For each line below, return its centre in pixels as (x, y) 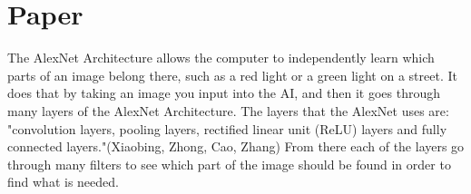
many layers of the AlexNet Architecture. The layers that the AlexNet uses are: (228, 110)
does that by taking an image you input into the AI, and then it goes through (224, 93)
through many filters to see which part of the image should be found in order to (229, 164)
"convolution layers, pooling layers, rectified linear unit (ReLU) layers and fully (227, 128)
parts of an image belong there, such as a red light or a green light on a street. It (232, 75)
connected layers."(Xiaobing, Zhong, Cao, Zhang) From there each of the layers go (236, 146)
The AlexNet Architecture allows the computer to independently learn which (221, 58)
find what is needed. (63, 182)
